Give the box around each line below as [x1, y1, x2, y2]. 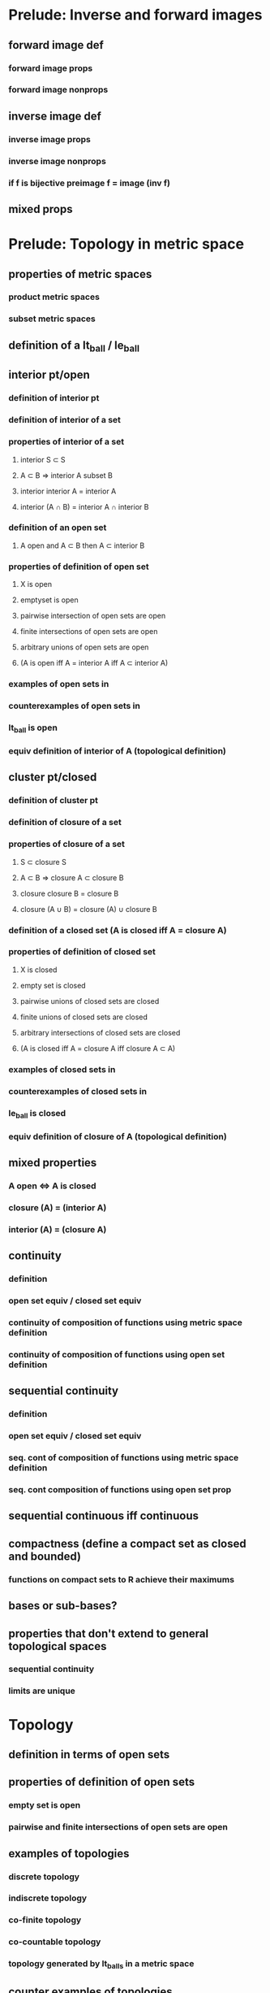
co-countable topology [8, 1936, 101, 1947]
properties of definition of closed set [8, 946, 156, 957]
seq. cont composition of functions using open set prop [8, 1484, 232, 1496]
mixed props [8, 202, 73, 216]
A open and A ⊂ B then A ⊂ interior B [19, 541, 145, 550]
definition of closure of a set [8, 817, 122, 828]
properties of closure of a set [8, 839, 126, 850]
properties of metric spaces [8, 267, 152, 281]
